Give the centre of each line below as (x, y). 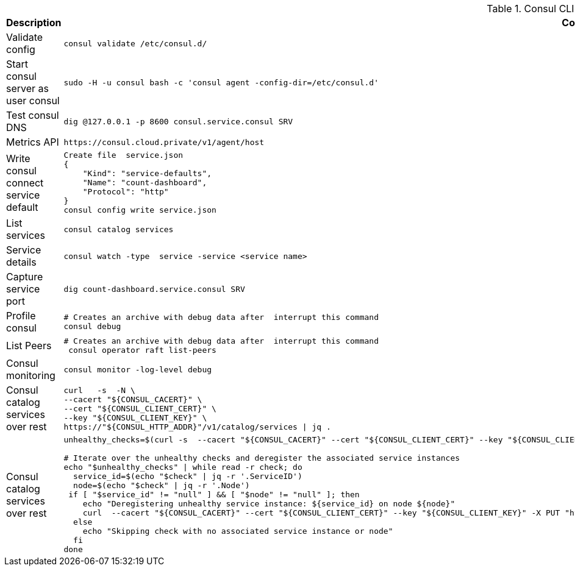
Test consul (33, 115)
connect (25, 183)
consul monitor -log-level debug (138, 369)
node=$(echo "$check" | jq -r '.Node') (162, 485)
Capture (25, 277)
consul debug (92, 326)
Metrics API (33, 142)
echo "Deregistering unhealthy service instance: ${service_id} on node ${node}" (269, 504)
